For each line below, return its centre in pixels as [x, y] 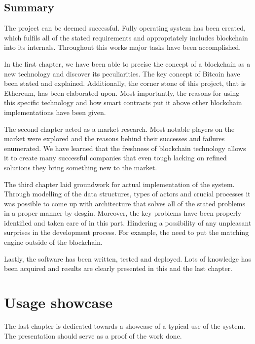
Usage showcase [58, 302]
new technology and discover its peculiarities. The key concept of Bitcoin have [122, 73]
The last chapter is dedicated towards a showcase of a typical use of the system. [125, 325]
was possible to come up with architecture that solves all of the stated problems [125, 203]
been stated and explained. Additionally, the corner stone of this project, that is [125, 83]
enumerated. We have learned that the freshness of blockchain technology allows [125, 148]
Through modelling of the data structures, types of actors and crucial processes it [127, 194]
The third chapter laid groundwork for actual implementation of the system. [119, 184]
